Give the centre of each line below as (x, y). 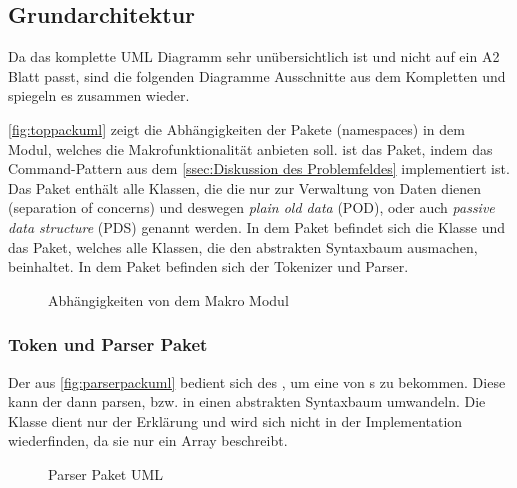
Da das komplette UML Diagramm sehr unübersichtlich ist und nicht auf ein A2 (254, 56)
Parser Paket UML (106, 473)
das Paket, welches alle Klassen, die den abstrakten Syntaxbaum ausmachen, (243, 246)
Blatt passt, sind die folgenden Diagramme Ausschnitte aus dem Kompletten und (257, 75)
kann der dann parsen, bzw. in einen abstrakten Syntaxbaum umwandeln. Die (247, 401)
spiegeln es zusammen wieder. (99, 95)
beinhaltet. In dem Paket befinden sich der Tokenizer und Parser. (208, 266)
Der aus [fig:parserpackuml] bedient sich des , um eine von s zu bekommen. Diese (257, 381)
